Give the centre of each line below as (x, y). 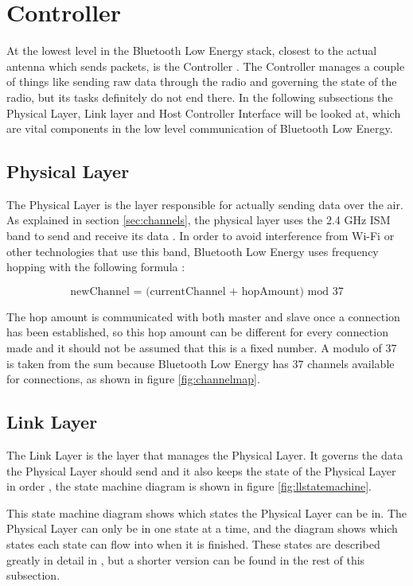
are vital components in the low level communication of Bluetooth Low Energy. (200, 128)
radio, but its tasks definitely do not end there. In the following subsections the (200, 97)
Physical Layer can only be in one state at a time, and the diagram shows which (202, 528)
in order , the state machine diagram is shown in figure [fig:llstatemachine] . (189, 486)
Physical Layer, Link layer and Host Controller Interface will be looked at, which (204, 113)
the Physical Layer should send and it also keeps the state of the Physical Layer (201, 470)
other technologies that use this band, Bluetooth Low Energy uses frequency (193, 251)
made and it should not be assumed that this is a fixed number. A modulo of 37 (202, 348)
